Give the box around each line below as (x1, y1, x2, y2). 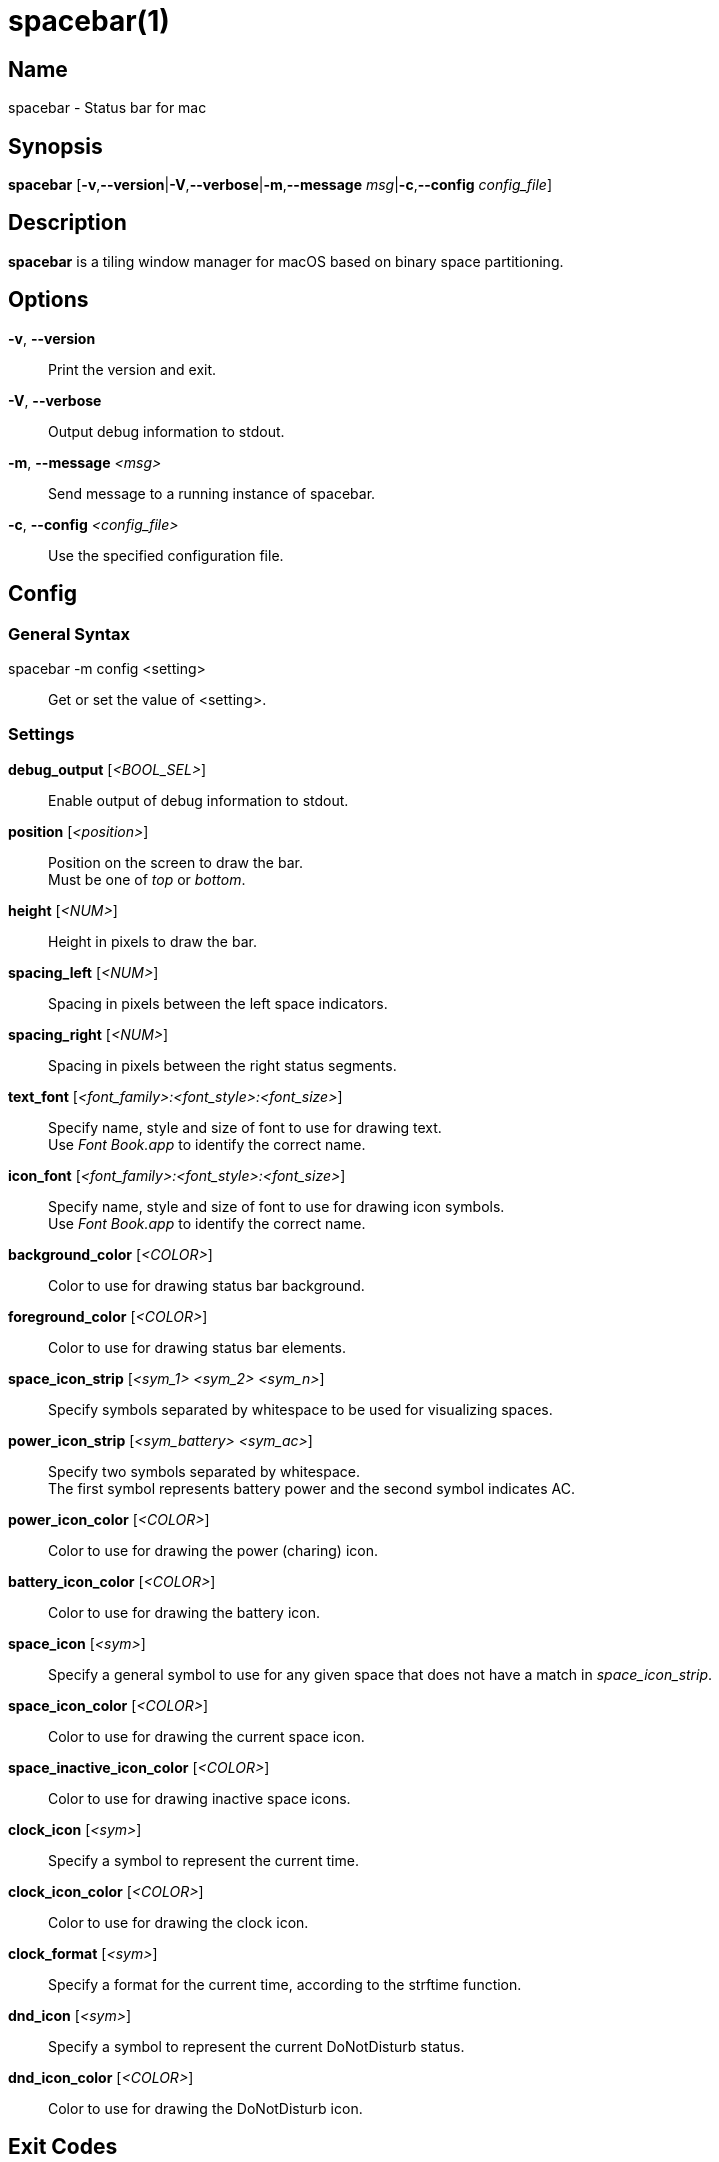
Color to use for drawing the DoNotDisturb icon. (48, 2099, 363, 2117)
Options (8, 287, 89, 313)
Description (8, 210, 127, 236)
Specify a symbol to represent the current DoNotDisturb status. (48, 2037, 465, 2055)
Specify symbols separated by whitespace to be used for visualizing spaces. (48, 1400, 553, 1418)
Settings (8, 724, 75, 745)
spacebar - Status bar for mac (8, 99, 207, 117)
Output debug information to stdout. (48, 422, 285, 440)
